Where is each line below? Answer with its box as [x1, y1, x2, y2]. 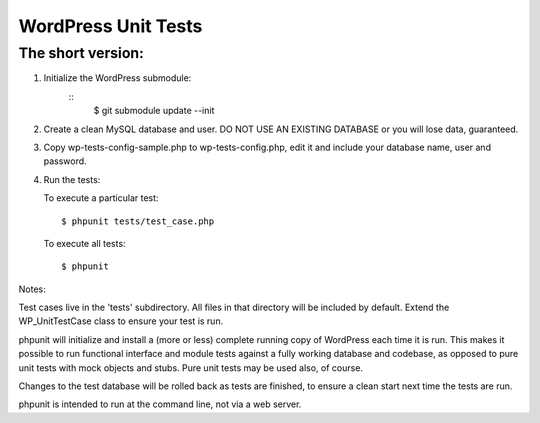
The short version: [18, 44, 145, 62]
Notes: [18, 283, 46, 295]
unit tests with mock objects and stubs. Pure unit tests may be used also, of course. [18, 361, 364, 374]
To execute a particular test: [43, 192, 159, 204]
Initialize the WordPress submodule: [43, 72, 192, 84]
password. [43, 155, 87, 167]
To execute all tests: [43, 237, 126, 249]
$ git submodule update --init [93, 105, 215, 117]
